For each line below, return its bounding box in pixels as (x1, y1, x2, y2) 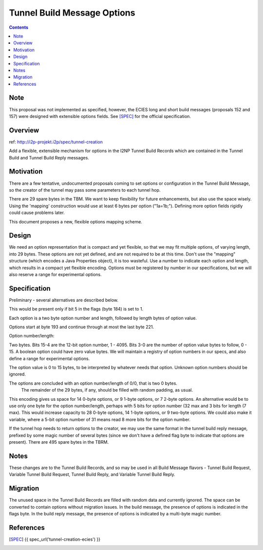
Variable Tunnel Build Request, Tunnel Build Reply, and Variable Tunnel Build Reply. (9, 471, 175, 477)
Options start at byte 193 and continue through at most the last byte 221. (9, 324, 154, 330)
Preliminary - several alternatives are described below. (9, 297, 119, 303)
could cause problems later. (9, 210, 65, 216)
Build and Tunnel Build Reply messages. (9, 155, 90, 160)
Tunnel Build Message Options (9, 7, 135, 18)
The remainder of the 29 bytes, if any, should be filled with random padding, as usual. (21, 387, 193, 393)
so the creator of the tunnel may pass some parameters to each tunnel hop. (9, 187, 161, 193)
